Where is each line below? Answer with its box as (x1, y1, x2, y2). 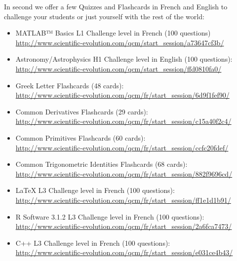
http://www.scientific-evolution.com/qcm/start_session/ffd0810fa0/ (15, 63, 222, 74)
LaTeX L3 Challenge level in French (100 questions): (15, 185, 175, 195)
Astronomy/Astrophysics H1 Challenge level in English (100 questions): (15, 54, 233, 64)
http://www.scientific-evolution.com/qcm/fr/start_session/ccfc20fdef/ (15, 142, 229, 152)
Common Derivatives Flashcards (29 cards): (15, 106, 148, 116)
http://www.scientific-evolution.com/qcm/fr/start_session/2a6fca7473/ (15, 221, 232, 231)
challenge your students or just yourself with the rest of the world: (4, 11, 204, 21)
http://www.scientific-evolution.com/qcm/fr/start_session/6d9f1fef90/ (15, 90, 230, 100)
